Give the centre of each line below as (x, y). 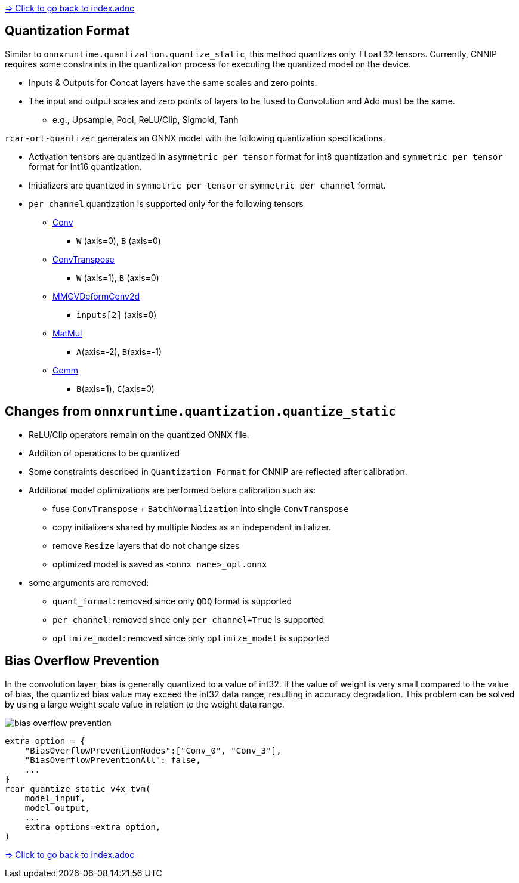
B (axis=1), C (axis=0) (115, 388)
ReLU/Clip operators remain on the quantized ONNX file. (139, 434)
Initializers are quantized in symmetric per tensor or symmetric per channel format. (207, 185)
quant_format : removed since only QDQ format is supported (172, 601)
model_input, (55, 798)
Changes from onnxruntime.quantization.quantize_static (200, 412)
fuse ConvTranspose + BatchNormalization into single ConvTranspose (201, 508)
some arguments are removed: (89, 582)
